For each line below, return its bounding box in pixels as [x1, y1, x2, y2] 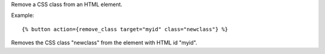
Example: [11, 12, 34, 19]
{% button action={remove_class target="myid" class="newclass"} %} [22, 26, 228, 32]
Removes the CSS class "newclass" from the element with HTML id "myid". [11, 39, 197, 46]
